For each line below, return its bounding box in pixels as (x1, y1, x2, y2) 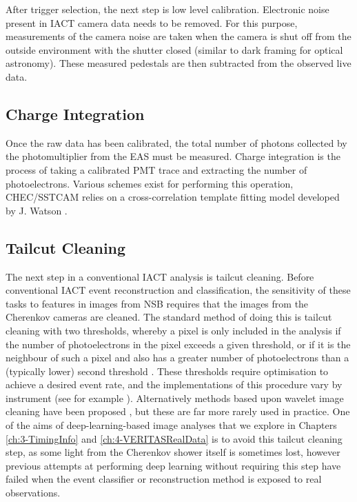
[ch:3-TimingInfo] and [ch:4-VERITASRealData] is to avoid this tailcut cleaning (6, 431, 343, 445)
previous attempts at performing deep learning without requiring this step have (6, 458, 341, 472)
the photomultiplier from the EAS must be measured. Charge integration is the (6, 149, 340, 163)
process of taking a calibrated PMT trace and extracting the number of (6, 162, 307, 177)
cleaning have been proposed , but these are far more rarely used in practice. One (6, 404, 350, 419)
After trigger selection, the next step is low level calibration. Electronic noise (6, 2, 329, 16)
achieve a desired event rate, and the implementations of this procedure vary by (6, 377, 343, 392)
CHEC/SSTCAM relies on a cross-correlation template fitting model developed (6, 190, 340, 204)
